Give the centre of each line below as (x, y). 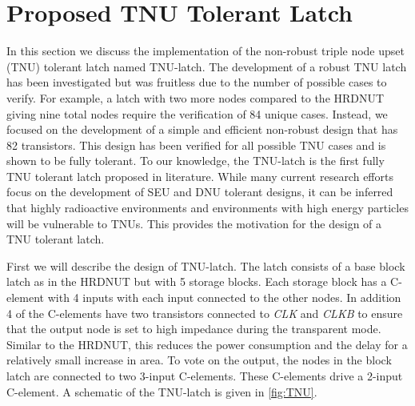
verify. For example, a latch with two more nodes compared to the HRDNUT (196, 97)
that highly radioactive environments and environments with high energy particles (207, 208)
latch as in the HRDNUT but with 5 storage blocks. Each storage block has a (197, 281)
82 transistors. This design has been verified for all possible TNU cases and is (196, 145)
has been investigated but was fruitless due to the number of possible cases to (197, 82)
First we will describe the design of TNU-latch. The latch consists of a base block (206, 265)
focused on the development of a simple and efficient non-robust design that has (202, 129)
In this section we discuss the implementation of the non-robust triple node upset (206, 51)
